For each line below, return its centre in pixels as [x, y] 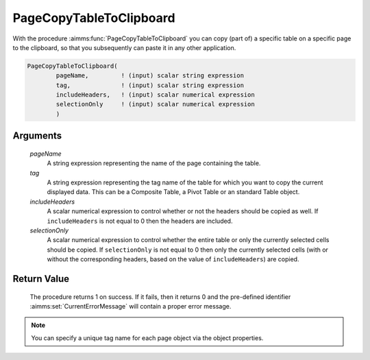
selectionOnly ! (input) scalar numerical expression [155, 104]
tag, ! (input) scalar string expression [150, 85]
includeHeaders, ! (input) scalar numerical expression [155, 95]
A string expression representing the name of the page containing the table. [154, 163]
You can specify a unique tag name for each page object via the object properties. [147, 338]
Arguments [37, 136]
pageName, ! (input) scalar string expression [150, 76]
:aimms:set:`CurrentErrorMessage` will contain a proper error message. [131, 306]
